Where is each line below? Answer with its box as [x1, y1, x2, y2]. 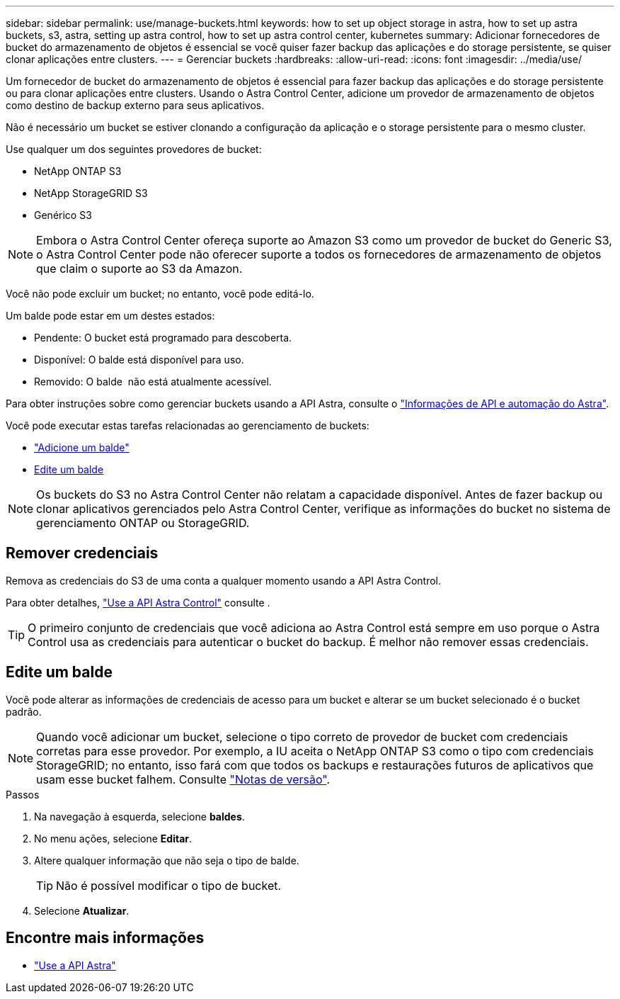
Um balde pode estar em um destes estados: [6, 310, 215, 322]
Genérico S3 [34, 209, 92, 221]
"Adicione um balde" [34, 441, 130, 453]
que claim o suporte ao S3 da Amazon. [36, 261, 243, 276]
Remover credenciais [6, 544, 159, 563]
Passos [6, 788, 40, 801]
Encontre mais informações [6, 929, 205, 947]
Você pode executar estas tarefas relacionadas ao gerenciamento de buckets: [6, 419, 369, 431]
